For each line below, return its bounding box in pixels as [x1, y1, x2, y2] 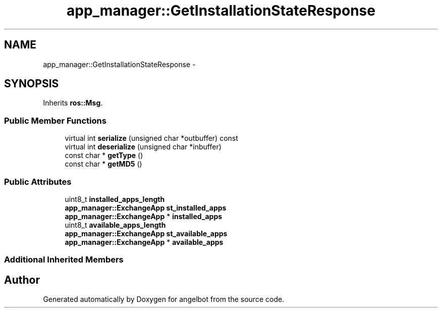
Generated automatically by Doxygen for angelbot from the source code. [43, 295, 285, 304]
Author [4, 273, 40, 286]
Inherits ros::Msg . [43, 98, 103, 108]
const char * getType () [65, 151, 143, 160]
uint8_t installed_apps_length [65, 194, 165, 203]
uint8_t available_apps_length [65, 220, 166, 229]
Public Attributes [4, 176, 72, 187]
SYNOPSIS [4, 77, 59, 90]
